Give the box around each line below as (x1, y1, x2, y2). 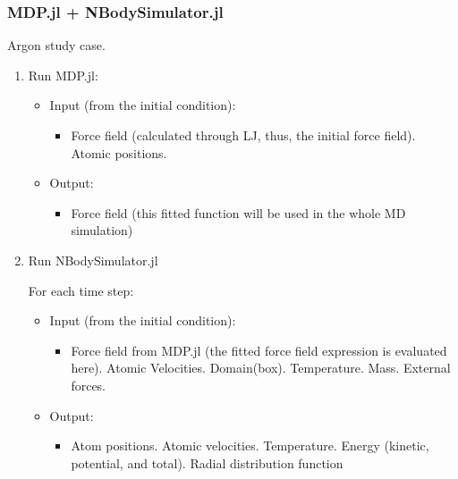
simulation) (71, 221, 133, 239)
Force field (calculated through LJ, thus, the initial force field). (71, 126, 416, 144)
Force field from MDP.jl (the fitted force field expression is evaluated (71, 340, 447, 359)
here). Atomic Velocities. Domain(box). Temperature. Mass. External (71, 358, 451, 377)
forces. (71, 375, 106, 394)
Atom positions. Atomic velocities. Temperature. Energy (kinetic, (71, 436, 429, 455)
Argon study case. (7, 36, 106, 55)
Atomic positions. (71, 143, 167, 162)
